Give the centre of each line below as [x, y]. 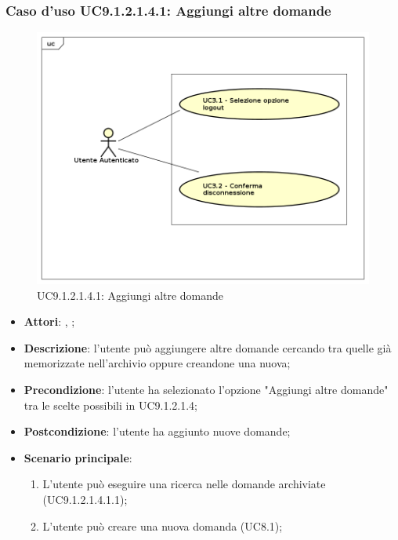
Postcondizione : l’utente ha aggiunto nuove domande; [157, 431]
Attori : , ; [49, 321]
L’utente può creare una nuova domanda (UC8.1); [163, 525]
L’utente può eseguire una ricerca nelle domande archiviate [184, 484]
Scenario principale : [78, 457]
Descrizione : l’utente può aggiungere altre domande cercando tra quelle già [208, 347]
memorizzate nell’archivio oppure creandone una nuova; [157, 363]
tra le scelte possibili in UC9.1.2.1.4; [110, 405]
